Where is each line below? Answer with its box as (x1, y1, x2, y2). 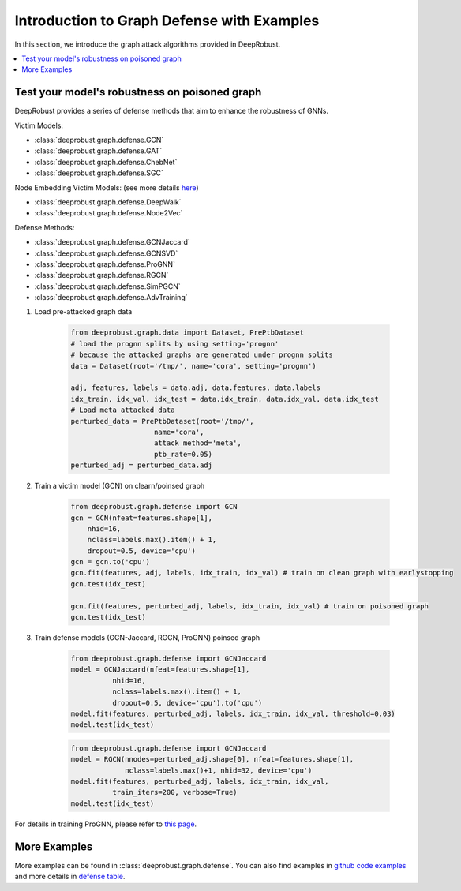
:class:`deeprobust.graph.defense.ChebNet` (34, 157, 178, 167)
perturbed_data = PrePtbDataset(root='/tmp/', (70, 417, 254, 425)
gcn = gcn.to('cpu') (70, 557, 150, 567)
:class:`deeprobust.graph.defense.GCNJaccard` (34, 238, 191, 247)
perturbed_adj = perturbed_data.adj (70, 461, 213, 470)
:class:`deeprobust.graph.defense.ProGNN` (34, 259, 175, 268)
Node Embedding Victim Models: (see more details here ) (14, 182, 199, 193)
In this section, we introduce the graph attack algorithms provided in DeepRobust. (14, 39, 281, 49)
